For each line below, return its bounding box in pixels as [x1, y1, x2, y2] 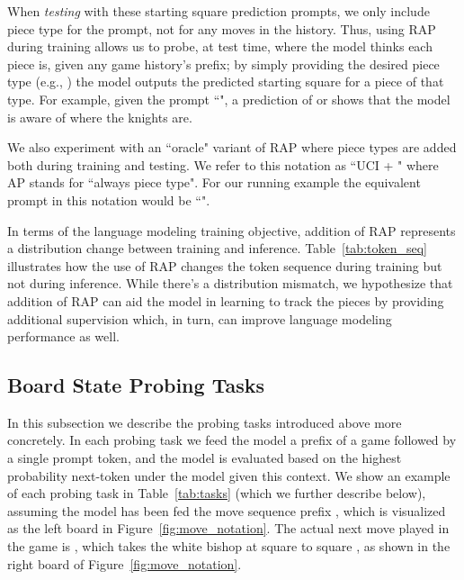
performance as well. [7, 327, 120, 346]
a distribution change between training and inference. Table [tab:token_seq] [7, 239, 427, 258]
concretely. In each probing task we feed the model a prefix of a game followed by [7, 430, 457, 449]
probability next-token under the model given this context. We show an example [7, 466, 451, 485]
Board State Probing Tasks [7, 371, 264, 399]
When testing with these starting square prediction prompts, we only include [7, 2, 430, 20]
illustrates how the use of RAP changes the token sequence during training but [7, 256, 442, 275]
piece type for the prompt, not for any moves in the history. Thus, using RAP [7, 19, 436, 38]
